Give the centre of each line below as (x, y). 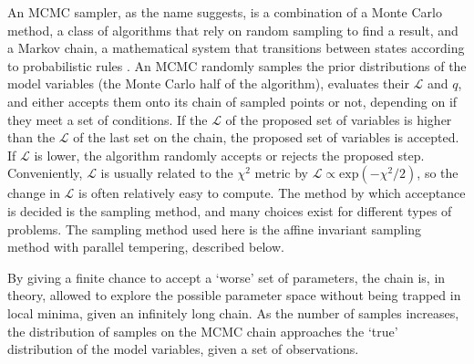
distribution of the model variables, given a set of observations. (183, 349)
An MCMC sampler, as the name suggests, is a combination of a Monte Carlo (225, 12)
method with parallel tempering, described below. (146, 247)
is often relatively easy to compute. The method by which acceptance (272, 193)
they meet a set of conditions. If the (108, 119)
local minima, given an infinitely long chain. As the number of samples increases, (233, 312)
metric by (281, 173)
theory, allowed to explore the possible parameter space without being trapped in (234, 295)
